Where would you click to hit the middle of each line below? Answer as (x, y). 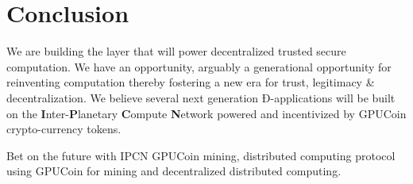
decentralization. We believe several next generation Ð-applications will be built (201, 97)
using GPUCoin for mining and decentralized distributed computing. (174, 171)
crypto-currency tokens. (64, 129)
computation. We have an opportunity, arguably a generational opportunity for (199, 66)
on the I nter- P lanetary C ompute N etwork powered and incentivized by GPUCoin (206, 113)
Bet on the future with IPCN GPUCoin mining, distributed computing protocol (201, 155)
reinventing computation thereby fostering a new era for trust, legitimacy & (191, 82)
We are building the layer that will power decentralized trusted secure (176, 51)
